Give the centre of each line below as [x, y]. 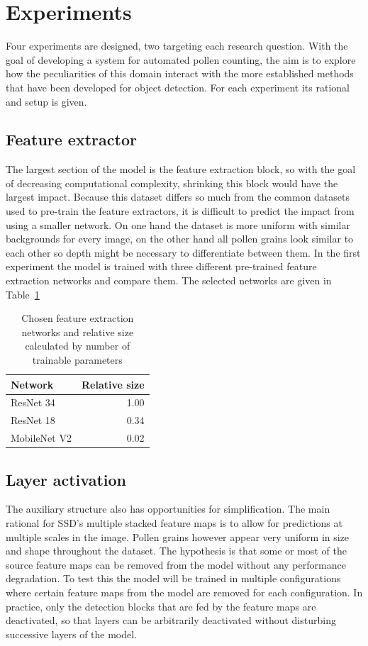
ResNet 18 [33, 420]
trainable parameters [77, 360]
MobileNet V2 [41, 438]
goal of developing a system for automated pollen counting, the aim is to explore [181, 59]
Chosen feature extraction [78, 318]
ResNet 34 [33, 402]
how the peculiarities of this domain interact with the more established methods [180, 73]
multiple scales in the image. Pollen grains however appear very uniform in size [178, 536]
